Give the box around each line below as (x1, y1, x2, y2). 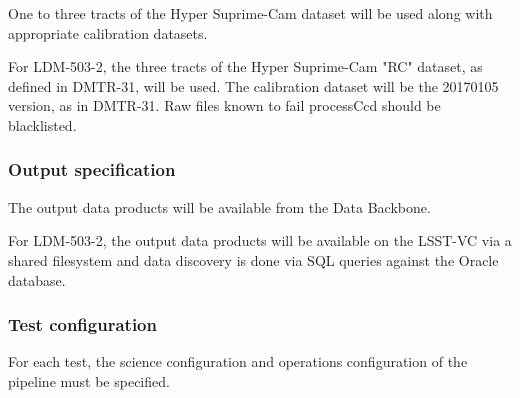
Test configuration (8, 312, 157, 337)
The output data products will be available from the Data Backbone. (8, 196, 431, 217)
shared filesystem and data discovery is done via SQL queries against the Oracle (8, 249, 499, 270)
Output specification (8, 157, 176, 182)
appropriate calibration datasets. (8, 22, 208, 43)
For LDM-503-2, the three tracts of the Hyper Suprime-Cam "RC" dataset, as (8, 56, 483, 77)
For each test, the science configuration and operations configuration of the (8, 351, 468, 372)
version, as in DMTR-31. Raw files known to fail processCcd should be (8, 95, 441, 116)
